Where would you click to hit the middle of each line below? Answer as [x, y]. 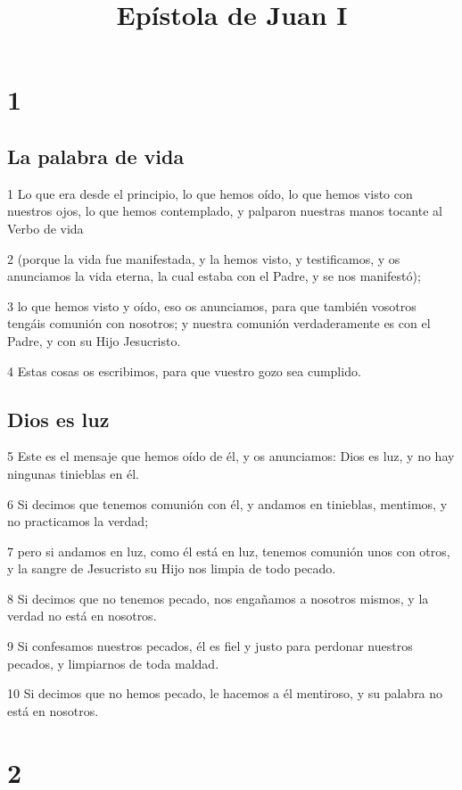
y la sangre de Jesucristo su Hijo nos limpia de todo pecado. [172, 568]
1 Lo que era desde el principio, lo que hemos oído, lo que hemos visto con [210, 193]
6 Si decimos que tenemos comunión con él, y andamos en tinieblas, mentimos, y [227, 503]
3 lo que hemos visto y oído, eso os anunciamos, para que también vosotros [212, 305]
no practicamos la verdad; [78, 521]
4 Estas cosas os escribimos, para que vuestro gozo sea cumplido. [184, 370]
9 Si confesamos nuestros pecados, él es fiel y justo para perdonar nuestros [210, 646]
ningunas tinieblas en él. [73, 473]
